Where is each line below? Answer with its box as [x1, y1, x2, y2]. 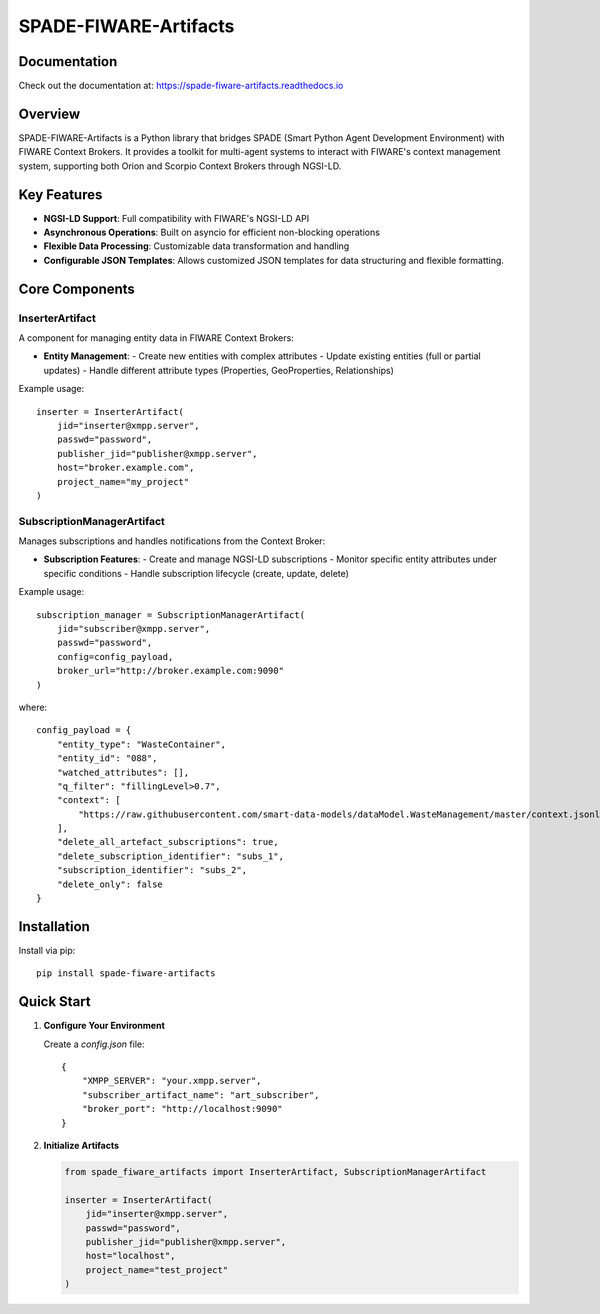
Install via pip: [18, 944, 76, 956]
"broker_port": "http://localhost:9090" [81, 1103, 284, 1115]
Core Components [18, 280, 135, 297]
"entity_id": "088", [56, 753, 158, 764]
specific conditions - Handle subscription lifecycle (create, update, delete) [43, 567, 350, 579]
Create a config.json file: [43, 1038, 145, 1050]
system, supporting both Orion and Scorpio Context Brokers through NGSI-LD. [18, 160, 342, 172]
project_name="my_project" [56, 476, 190, 487]
